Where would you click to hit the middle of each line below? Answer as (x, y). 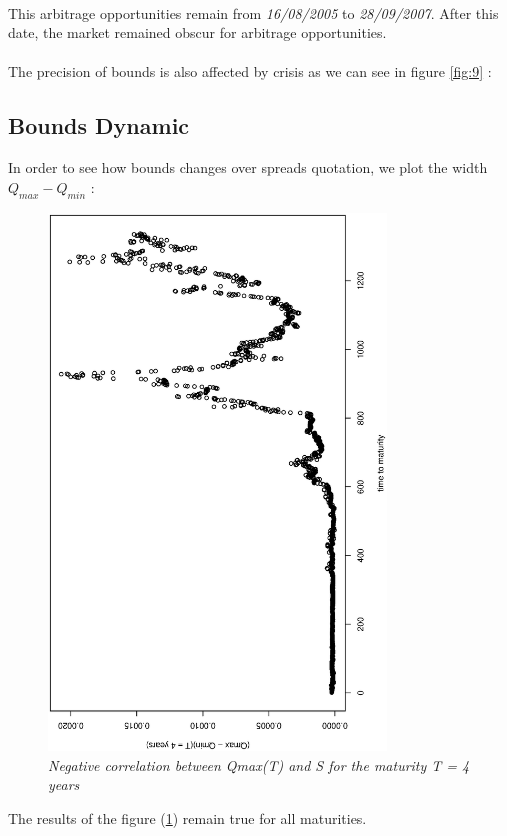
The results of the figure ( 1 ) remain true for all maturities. (187, 817)
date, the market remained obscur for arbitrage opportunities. (197, 32)
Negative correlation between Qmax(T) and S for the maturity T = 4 (259, 764)
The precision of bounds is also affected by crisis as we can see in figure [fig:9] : (250, 71)
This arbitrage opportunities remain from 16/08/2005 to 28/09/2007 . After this (253, 12)
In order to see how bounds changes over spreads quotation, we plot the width (248, 167)
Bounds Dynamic (99, 125)
